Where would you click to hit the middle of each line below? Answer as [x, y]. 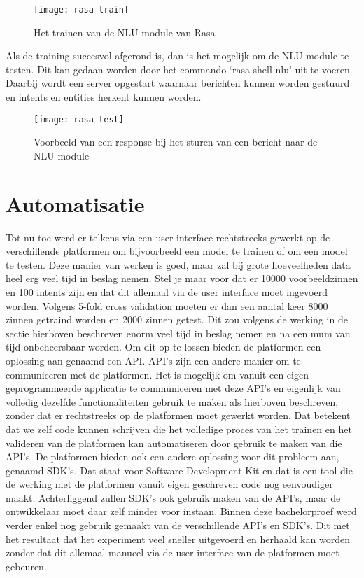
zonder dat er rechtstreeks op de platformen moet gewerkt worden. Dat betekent [178, 415]
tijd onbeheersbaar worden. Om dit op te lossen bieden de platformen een [163, 347]
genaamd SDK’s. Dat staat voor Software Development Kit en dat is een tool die [179, 470]
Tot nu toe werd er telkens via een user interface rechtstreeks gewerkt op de [168, 237]
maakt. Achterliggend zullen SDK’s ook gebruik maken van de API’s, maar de [173, 497]
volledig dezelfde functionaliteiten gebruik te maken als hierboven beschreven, [172, 401]
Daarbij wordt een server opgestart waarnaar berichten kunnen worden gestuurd [178, 83]
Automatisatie [75, 203]
